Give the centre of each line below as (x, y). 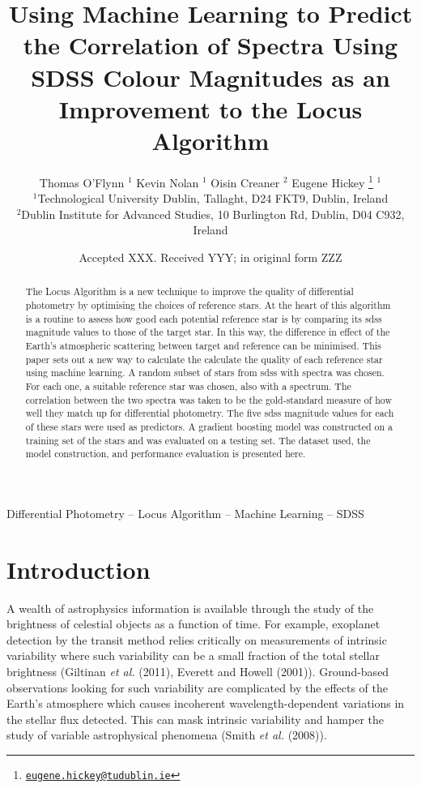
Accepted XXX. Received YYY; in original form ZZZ (210, 257)
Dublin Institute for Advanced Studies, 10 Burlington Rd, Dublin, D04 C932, (213, 214)
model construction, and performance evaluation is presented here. (166, 454)
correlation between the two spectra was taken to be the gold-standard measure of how (209, 399)
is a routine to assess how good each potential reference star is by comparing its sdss (204, 318)
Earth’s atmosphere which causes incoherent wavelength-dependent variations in (206, 703)
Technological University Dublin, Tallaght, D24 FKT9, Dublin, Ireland (213, 198)
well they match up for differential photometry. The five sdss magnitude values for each (210, 413)
